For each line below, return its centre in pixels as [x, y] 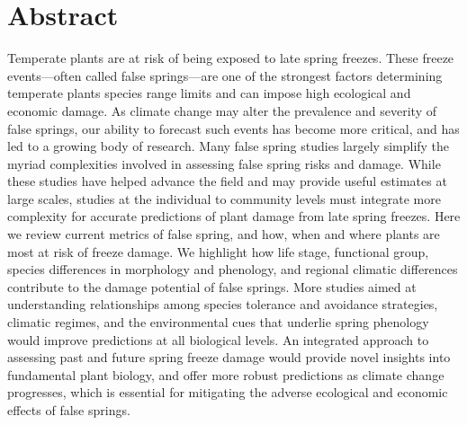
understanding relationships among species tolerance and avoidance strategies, [223, 304]
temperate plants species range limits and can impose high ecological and [209, 93]
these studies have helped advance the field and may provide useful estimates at [227, 181]
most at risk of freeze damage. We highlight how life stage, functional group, [218, 251]
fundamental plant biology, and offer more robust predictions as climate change [226, 374]
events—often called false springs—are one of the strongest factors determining [225, 75]
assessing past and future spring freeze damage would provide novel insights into [229, 357]
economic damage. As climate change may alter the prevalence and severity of [222, 110]
